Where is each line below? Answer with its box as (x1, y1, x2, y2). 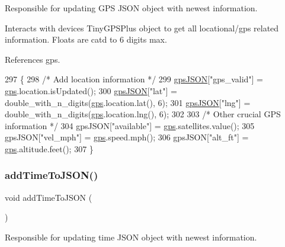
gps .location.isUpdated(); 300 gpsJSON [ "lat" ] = (5, 84, 177, 97)
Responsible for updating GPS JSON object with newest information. (5, 2, 258, 14)
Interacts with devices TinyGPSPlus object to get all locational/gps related (5, 21, 279, 34)
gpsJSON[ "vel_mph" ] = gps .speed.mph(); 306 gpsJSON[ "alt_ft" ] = (5, 131, 249, 143)
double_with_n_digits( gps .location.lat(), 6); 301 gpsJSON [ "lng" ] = (5, 96, 251, 108)
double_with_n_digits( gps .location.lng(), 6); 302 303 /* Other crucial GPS (5, 108, 281, 120)
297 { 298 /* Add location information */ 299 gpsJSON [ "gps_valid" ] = (5, 73, 263, 85)
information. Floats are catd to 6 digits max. (5, 33, 167, 46)
